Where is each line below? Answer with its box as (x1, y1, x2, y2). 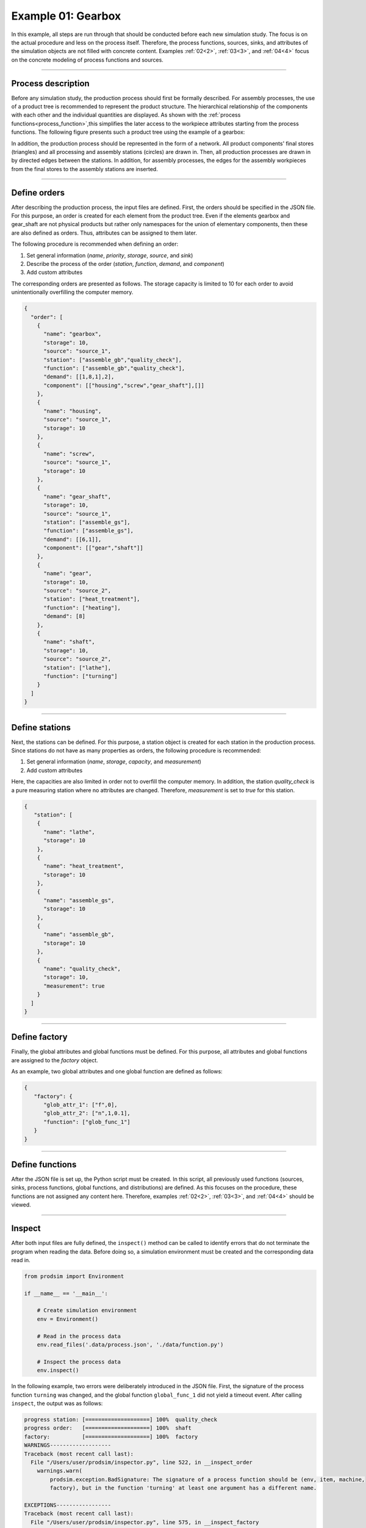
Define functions (11, 1159, 77, 1170)
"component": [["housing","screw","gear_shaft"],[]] (43, 382, 204, 389)
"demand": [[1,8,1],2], (43, 373, 115, 380)
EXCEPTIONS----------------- (24, 1501, 112, 1508)
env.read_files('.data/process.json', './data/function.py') (37, 1342, 224, 1348)
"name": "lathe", (43, 828, 96, 836)
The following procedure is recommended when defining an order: (11, 240, 179, 248)
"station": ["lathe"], (43, 664, 112, 671)
